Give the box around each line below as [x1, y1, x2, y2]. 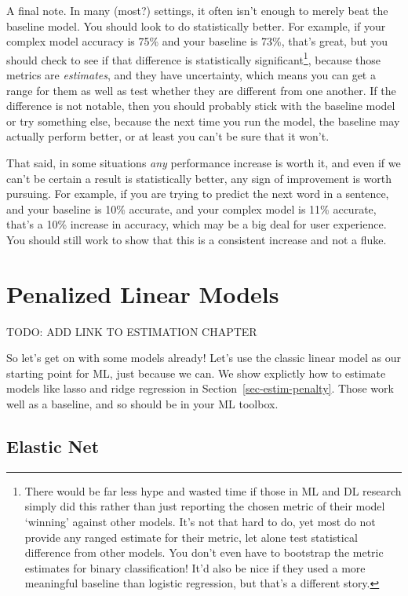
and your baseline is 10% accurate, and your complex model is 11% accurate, [6, 200, 377, 217]
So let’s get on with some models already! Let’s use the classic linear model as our [6, 349, 401, 366]
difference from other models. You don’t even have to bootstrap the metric [24, 544, 384, 561]
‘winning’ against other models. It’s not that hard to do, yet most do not [24, 514, 376, 530]
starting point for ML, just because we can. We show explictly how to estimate [6, 364, 386, 381]
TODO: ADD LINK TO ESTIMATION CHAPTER [6, 323, 257, 339]
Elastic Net [6, 434, 100, 459]
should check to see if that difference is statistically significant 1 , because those [6, 49, 381, 68]
